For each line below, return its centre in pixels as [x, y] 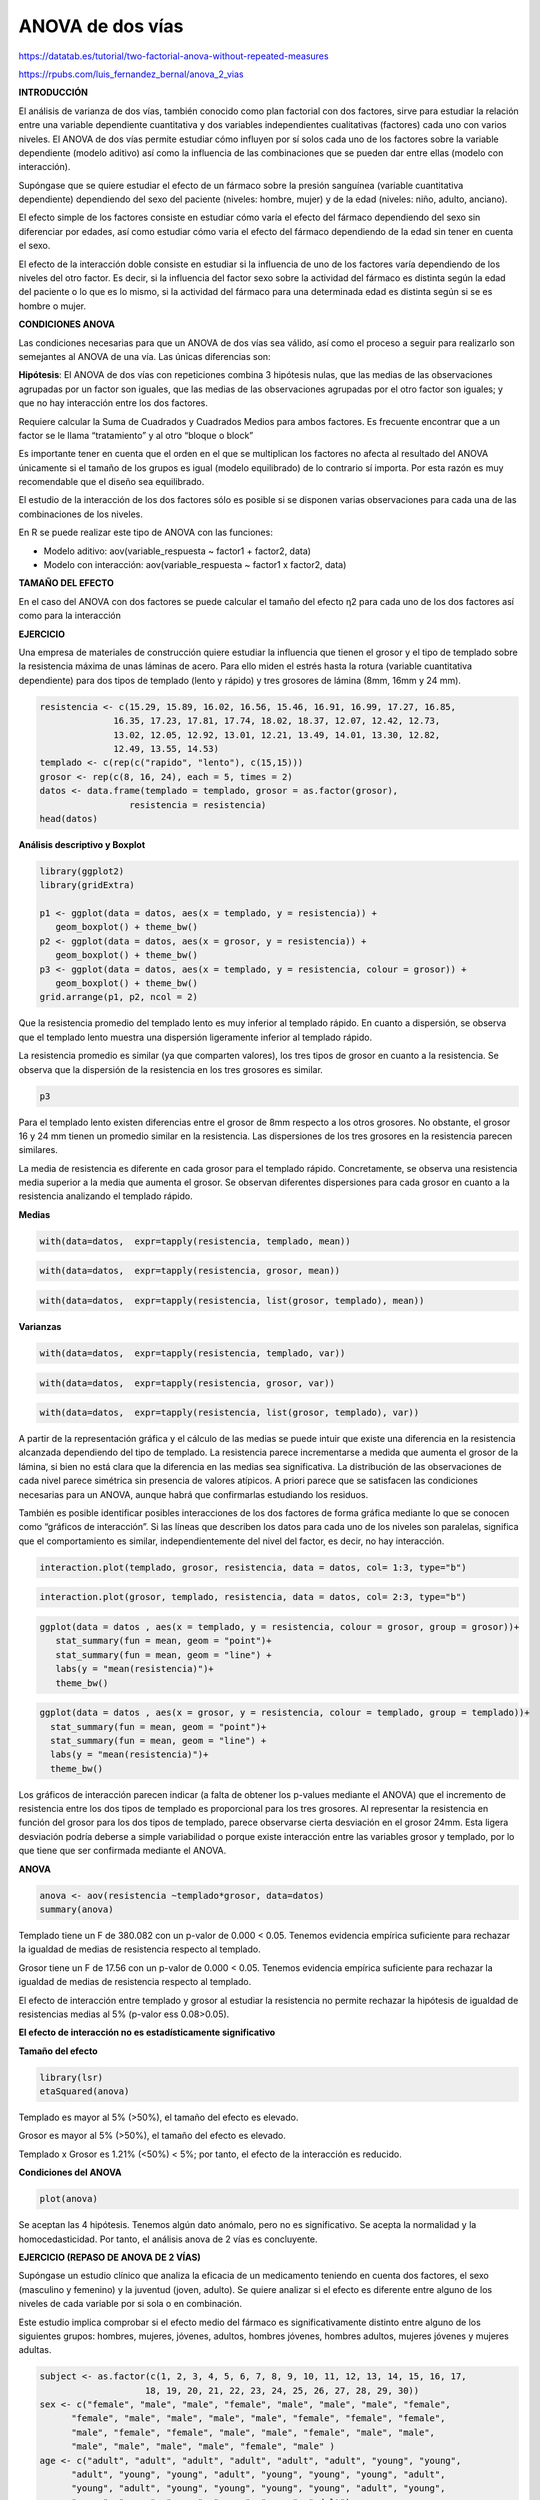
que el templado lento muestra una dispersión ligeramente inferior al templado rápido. [195, 1037]
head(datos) [69, 818]
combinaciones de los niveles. [81, 514]
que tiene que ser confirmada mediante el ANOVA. [122, 1851]
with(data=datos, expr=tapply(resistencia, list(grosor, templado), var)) [229, 1413]
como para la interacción [70, 616]
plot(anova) [69, 2199]
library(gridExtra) [87, 885]
